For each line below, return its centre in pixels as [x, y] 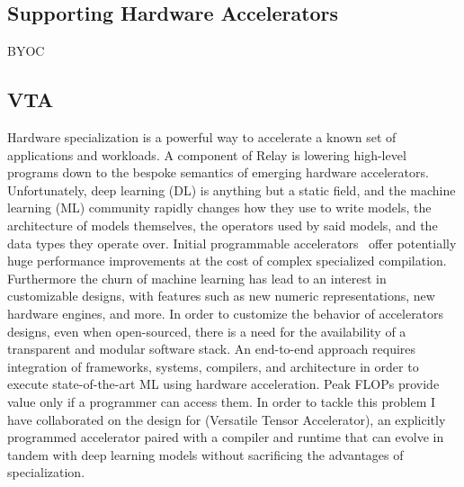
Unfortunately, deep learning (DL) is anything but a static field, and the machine [232, 189]
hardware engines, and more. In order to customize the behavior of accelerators [226, 313]
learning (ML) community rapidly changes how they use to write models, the [219, 207]
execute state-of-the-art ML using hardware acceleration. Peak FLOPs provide [223, 384]
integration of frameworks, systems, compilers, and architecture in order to [213, 366]
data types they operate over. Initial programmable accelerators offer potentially [232, 243]
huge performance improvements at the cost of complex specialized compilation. [227, 261]
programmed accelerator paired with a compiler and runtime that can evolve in [226, 437]
